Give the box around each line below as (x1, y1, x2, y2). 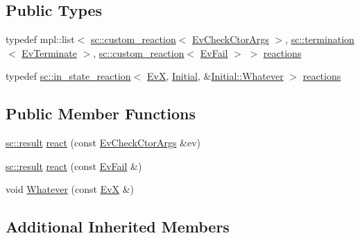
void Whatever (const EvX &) (6, 182, 135, 196)
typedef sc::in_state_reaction (6, 69, 131, 83)
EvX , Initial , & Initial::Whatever (146, 69, 284, 83)
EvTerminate (22, 45, 77, 60)
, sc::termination (285, 32, 354, 46)
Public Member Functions (6, 103, 196, 124)
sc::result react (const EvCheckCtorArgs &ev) (6, 135, 201, 150)
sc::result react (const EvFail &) (6, 158, 142, 173)
